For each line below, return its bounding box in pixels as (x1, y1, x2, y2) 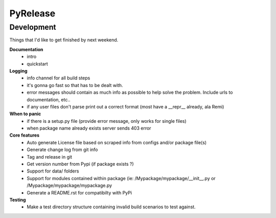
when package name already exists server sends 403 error (27, 125, 151, 132)
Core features (9, 132, 40, 138)
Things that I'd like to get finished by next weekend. (9, 37, 119, 43)
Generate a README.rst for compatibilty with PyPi (27, 189, 132, 195)
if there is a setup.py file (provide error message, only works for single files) (27, 118, 187, 124)
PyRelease (9, 8, 56, 19)
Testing (9, 197, 26, 203)
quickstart (27, 60, 48, 67)
